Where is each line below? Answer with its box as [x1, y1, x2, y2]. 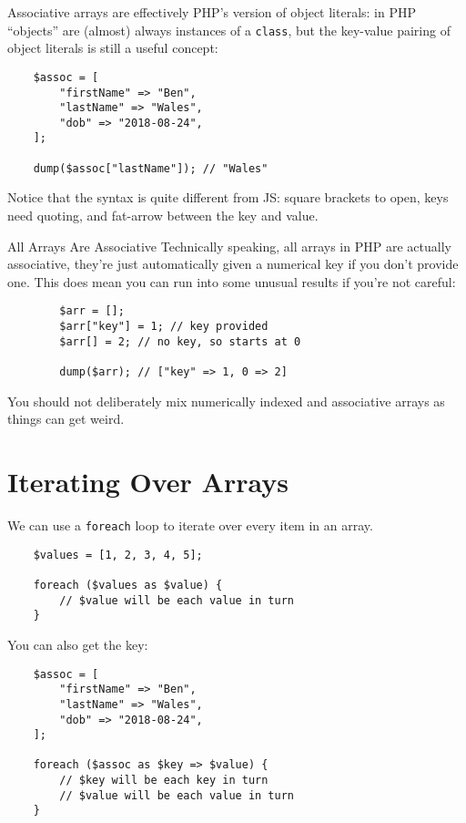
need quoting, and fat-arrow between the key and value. [7, 206, 319, 225]
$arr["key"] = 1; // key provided [59, 320, 268, 334]
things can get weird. [7, 409, 125, 428]
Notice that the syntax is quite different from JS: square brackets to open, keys [7, 188, 449, 207]
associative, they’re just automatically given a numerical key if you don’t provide [7, 254, 459, 273]
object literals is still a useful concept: [7, 38, 218, 57]
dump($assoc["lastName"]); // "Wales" [33, 161, 268, 175]
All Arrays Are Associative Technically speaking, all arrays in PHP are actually [7, 236, 451, 255]
